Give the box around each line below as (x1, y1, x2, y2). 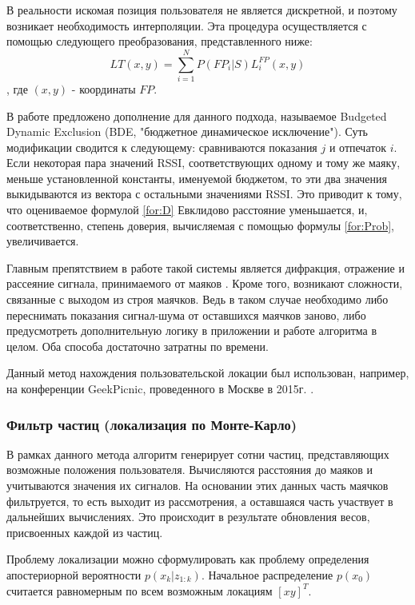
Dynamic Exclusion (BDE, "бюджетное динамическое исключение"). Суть (6, 123, 368, 140)
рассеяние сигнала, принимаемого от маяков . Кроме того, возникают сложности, (6, 275, 403, 292)
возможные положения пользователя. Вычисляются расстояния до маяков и (6, 461, 373, 478)
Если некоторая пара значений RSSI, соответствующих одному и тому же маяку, (6, 154, 401, 171)
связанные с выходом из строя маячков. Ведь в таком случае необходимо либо (6, 291, 389, 308)
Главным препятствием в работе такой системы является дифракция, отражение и (6, 259, 405, 276)
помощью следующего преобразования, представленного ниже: (6, 33, 313, 50)
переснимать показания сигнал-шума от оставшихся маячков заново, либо (6, 306, 366, 323)
